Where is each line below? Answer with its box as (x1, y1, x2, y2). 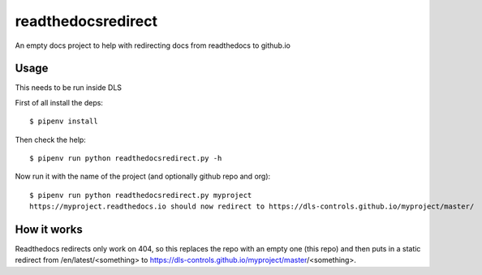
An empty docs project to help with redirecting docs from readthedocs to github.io (15, 41, 291, 50)
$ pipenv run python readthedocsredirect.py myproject (29, 191, 252, 200)
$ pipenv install (29, 117, 98, 126)
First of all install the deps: (15, 97, 103, 107)
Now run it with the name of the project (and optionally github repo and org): (15, 171, 271, 182)
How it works (15, 223, 83, 236)
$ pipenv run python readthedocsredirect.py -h (29, 154, 222, 163)
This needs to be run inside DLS (15, 83, 122, 92)
